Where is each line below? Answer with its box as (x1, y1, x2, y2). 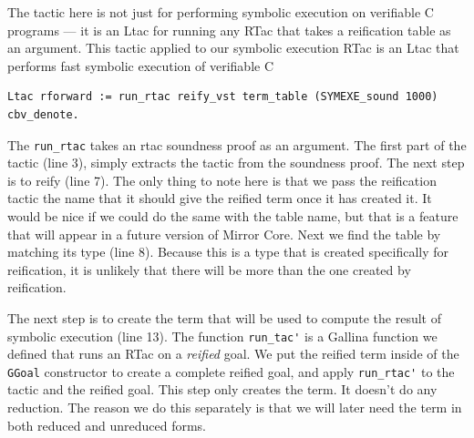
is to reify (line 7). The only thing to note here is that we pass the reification (7, 170, 437, 189)
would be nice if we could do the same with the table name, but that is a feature (7, 207, 459, 225)
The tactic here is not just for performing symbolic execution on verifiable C (7, 3, 434, 21)
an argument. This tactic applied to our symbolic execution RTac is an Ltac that (7, 38, 459, 57)
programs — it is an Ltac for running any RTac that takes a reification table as (7, 20, 451, 39)
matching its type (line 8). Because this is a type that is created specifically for (7, 242, 449, 261)
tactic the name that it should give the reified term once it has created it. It (7, 188, 432, 208)
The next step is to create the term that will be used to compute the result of (7, 308, 441, 327)
